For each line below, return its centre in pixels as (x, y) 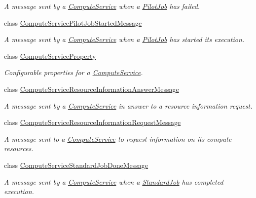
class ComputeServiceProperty (50, 56)
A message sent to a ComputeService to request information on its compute (118, 139)
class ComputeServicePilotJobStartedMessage (73, 22)
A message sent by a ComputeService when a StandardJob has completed (114, 181)
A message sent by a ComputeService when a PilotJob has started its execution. (124, 39)
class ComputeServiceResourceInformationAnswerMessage (91, 89)
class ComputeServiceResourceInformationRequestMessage (92, 122)
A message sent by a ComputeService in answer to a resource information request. (128, 105)
